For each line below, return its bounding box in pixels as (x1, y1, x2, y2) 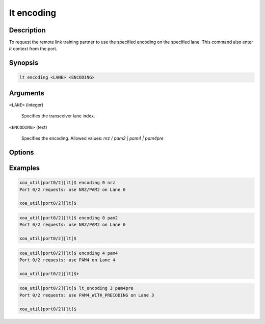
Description (9, 26, 46, 34)
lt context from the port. (9, 46, 57, 52)
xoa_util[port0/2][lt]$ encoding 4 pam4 (19, 250, 118, 256)
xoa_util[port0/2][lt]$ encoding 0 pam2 (19, 215, 118, 220)
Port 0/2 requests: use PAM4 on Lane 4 (19, 257, 115, 263)
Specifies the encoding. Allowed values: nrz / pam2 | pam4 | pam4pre (21, 135, 164, 141)
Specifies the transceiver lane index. (21, 113, 95, 119)
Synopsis (9, 59, 39, 67)
